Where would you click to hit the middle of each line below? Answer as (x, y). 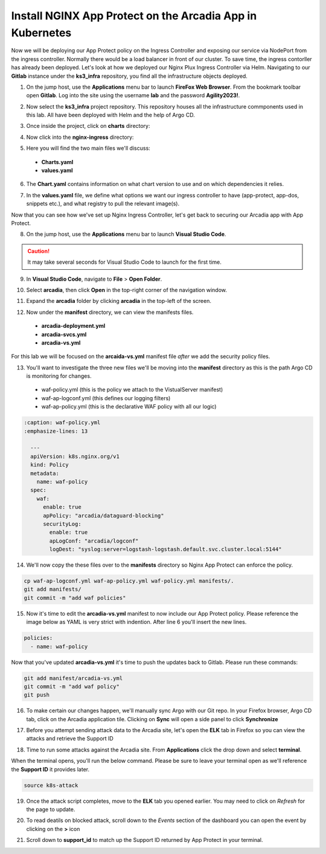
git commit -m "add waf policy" (72, 686)
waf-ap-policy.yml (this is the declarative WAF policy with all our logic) (129, 407)
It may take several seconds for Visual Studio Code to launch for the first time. (124, 262)
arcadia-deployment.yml (73, 326)
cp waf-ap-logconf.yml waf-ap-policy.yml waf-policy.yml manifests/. (129, 581)
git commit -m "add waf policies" (75, 598)
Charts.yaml (57, 162)
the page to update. (51, 809)
